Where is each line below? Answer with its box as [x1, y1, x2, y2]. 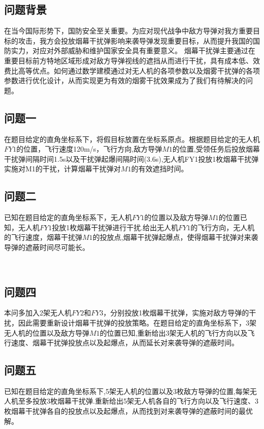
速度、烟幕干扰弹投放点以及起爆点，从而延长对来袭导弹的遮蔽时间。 [11, 337, 239, 348]
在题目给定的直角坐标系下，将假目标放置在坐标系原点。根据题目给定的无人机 [4, 133, 260, 144]
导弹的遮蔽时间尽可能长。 [4, 241, 89, 252]
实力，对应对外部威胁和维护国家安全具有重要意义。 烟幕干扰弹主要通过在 [11, 45, 255, 56]
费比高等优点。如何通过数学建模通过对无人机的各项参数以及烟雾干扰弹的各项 [4, 65, 260, 76]
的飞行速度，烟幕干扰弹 [4, 232, 82, 242]
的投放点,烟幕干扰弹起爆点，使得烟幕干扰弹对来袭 [92, 232, 258, 242]
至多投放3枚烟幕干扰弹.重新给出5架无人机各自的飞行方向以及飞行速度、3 [18, 396, 258, 406]
